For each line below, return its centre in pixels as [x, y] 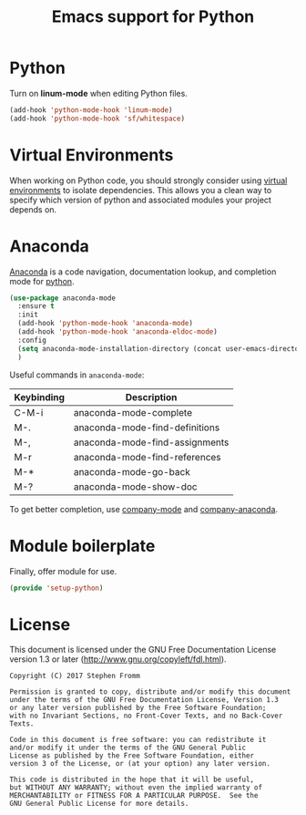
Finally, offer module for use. [63, 571]
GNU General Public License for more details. [99, 804]
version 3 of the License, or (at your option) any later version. [140, 764]
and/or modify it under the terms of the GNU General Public [128, 748]
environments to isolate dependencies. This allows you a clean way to [141, 190]
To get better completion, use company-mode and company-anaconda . [144, 509]
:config [32, 340]
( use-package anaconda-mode [63, 298]
